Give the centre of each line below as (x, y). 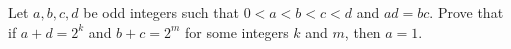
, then (362, 31)
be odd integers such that (161, 12)
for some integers (237, 31)
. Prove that (466, 12)
